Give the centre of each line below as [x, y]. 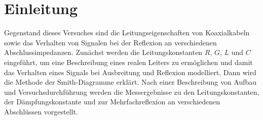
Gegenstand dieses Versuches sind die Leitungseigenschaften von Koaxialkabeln [127, 33]
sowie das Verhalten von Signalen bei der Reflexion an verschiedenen [110, 42]
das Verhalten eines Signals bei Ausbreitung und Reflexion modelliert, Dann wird [130, 72]
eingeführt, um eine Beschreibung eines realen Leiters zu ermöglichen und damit [128, 62]
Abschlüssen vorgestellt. [41, 111]
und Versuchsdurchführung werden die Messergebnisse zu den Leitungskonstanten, [132, 92]
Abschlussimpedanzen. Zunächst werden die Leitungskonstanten [103, 52]
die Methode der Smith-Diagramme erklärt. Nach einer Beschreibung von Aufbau [130, 82]
